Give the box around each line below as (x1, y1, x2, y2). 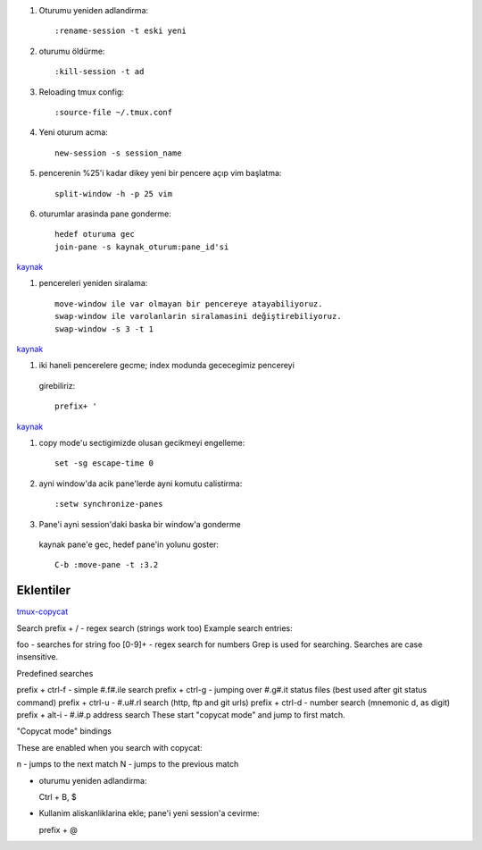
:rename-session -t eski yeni (54, 26, 187, 36)
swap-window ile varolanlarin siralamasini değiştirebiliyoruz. (54, 311, 343, 322)
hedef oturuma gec (54, 229, 136, 240)
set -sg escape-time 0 (54, 459, 154, 468)
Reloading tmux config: (38, 86, 125, 97)
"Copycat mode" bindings (16, 726, 112, 736)
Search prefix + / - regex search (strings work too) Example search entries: (16, 622, 294, 634)
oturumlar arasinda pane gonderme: (38, 208, 171, 219)
